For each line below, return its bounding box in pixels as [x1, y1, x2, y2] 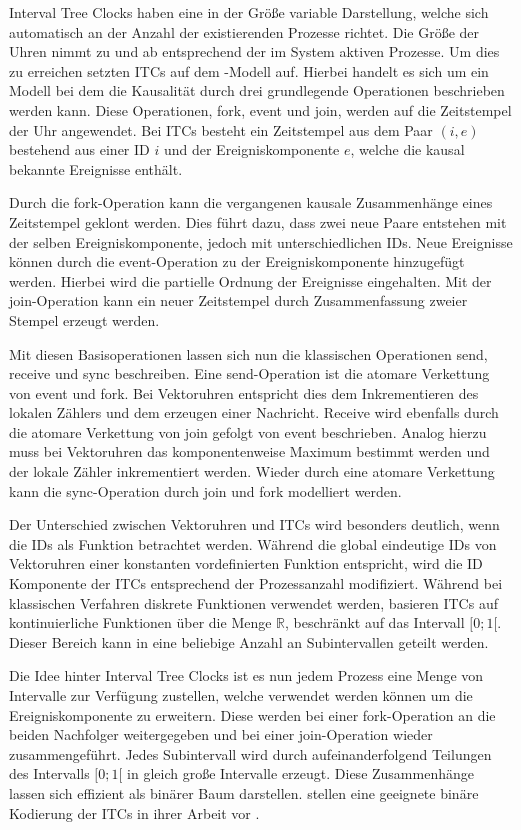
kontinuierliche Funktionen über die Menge [9, 612, 272, 633]
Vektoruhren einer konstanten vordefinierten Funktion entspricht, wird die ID [9, 553, 483, 574]
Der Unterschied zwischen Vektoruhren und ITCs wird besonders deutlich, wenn [9, 514, 500, 535]
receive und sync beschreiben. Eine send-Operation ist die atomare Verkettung [9, 363, 490, 384]
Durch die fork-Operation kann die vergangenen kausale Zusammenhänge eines [9, 192, 493, 213]
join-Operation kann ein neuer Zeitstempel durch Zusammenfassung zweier [9, 290, 468, 311]
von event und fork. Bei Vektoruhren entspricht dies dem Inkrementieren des [9, 382, 479, 403]
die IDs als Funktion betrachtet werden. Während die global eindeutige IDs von [9, 533, 497, 554]
